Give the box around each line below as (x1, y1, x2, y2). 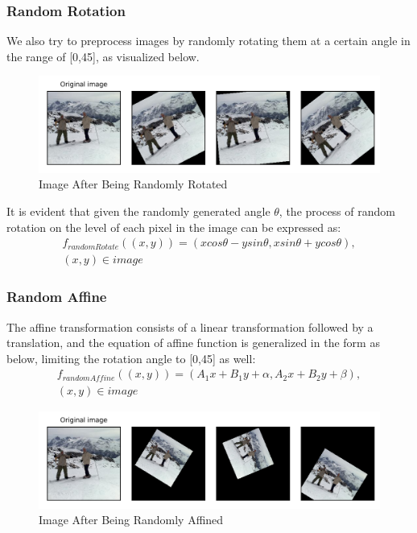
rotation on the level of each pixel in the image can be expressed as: (6, 218, 341, 235)
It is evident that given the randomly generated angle (6, 203, 270, 220)
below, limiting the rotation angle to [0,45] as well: (6, 349, 256, 366)
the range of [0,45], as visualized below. (6, 48, 200, 64)
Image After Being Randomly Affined (39, 511, 224, 528)
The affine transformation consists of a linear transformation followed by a (6, 318, 374, 335)
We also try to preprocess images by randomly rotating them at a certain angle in (6, 32, 411, 49)
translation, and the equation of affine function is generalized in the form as (6, 334, 380, 351)
